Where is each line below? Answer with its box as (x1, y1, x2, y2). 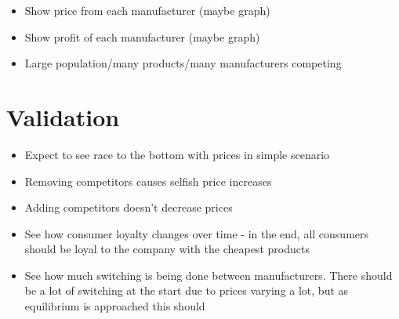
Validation (6, 100, 120, 132)
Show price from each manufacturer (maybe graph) (24, 2, 270, 18)
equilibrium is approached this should (24, 298, 205, 314)
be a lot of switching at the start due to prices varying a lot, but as (24, 282, 349, 299)
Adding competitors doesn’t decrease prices (24, 199, 233, 216)
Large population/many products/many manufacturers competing (24, 55, 342, 71)
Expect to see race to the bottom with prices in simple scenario (24, 146, 330, 162)
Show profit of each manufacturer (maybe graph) (24, 28, 260, 45)
